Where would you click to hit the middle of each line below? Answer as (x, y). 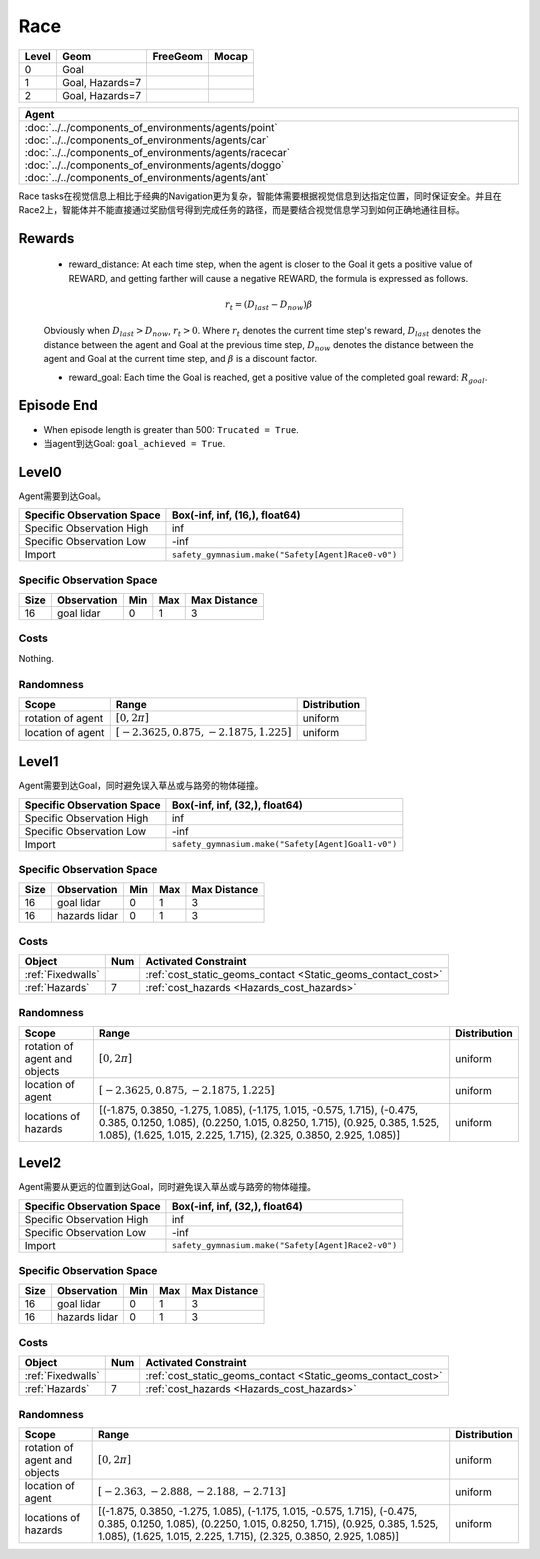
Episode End (58, 405)
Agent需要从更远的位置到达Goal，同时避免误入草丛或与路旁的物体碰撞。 (167, 1187)
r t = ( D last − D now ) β (269, 305)
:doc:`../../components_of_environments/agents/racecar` (157, 152)
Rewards (46, 238)
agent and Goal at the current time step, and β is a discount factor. (180, 359)
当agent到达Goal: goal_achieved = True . (134, 443)
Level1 (38, 761)
